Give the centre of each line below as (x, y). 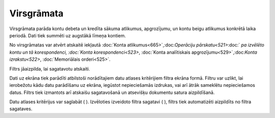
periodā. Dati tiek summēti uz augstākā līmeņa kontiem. (68, 35)
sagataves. (21, 109)
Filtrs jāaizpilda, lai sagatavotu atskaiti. (50, 68)
